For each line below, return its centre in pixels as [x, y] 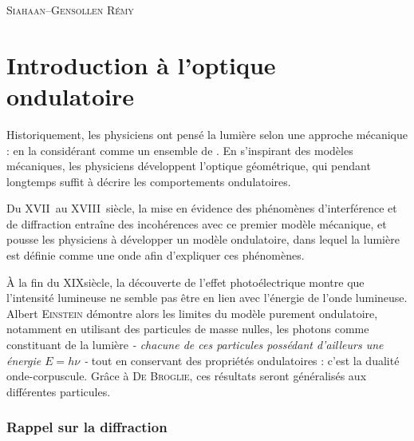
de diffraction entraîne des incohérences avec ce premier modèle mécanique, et [197, 223]
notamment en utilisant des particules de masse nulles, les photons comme [188, 329]
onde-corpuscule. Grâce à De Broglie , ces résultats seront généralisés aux [187, 376]
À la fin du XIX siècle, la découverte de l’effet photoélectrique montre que [185, 282]
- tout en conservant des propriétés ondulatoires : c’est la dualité [242, 360]
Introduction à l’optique [141, 64]
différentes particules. [59, 391]
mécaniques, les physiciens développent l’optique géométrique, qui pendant [189, 166]
